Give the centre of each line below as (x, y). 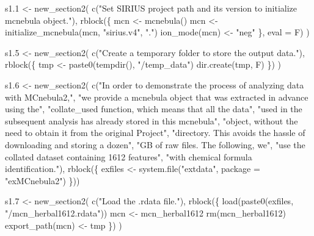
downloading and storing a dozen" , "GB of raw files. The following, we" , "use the (155, 144)
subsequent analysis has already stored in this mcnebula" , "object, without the (152, 120)
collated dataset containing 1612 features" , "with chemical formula (129, 156)
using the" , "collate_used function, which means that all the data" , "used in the (154, 109)
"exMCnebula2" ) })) (42, 180)
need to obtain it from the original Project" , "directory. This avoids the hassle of (155, 133)
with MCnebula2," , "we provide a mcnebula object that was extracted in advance (157, 97)
